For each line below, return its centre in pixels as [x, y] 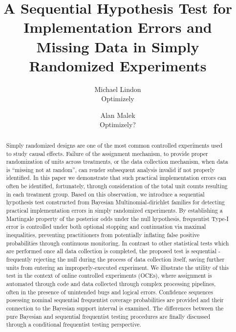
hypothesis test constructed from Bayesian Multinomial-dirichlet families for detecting [116, 202]
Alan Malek [118, 115]
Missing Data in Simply [118, 46]
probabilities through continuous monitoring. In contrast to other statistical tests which [118, 243]
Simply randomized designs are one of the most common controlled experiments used [114, 145]
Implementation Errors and [118, 27]
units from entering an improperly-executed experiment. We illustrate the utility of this [118, 267]
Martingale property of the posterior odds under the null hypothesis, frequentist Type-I [117, 218]
